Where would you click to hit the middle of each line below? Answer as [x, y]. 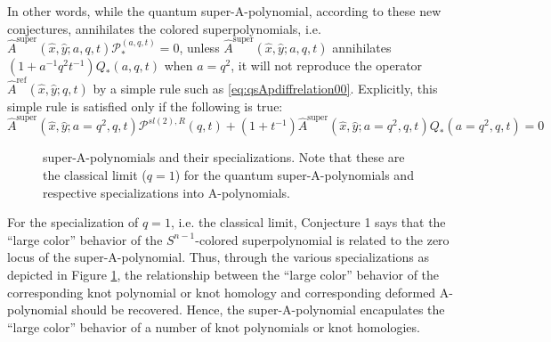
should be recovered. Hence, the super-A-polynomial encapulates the [258, 309]
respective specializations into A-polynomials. [167, 192]
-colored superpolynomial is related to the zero [322, 239]
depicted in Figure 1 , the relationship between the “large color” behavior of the [223, 274]
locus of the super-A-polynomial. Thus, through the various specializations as [218, 257]
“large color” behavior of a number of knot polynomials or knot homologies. [214, 326]
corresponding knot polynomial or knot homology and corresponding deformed [222, 292]
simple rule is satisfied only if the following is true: [145, 106]
